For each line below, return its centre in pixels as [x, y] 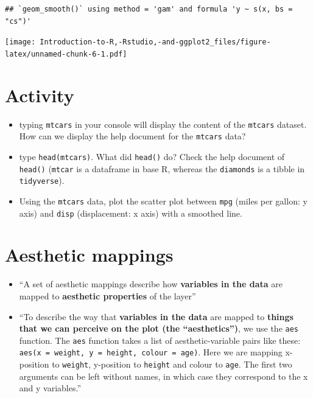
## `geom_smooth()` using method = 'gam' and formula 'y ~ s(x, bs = [149, 9]
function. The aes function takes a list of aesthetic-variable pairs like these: [160, 340]
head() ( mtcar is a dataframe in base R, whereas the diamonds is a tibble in [162, 168]
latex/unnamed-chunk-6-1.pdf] [66, 54]
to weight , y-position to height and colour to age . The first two [172, 364]
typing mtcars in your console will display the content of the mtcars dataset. [163, 124]
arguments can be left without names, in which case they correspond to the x [164, 376]
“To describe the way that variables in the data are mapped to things [156, 316]
